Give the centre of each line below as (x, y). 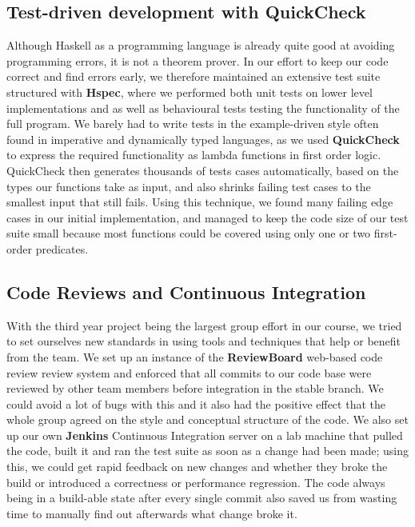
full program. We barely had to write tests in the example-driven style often (193, 124)
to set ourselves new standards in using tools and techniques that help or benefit (204, 341)
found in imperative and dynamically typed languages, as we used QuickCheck (203, 139)
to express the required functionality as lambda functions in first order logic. (194, 155)
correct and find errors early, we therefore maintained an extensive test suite (194, 76)
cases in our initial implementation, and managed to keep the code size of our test (207, 217)
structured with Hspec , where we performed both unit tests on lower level (190, 92)
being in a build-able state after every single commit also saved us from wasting (202, 498)
